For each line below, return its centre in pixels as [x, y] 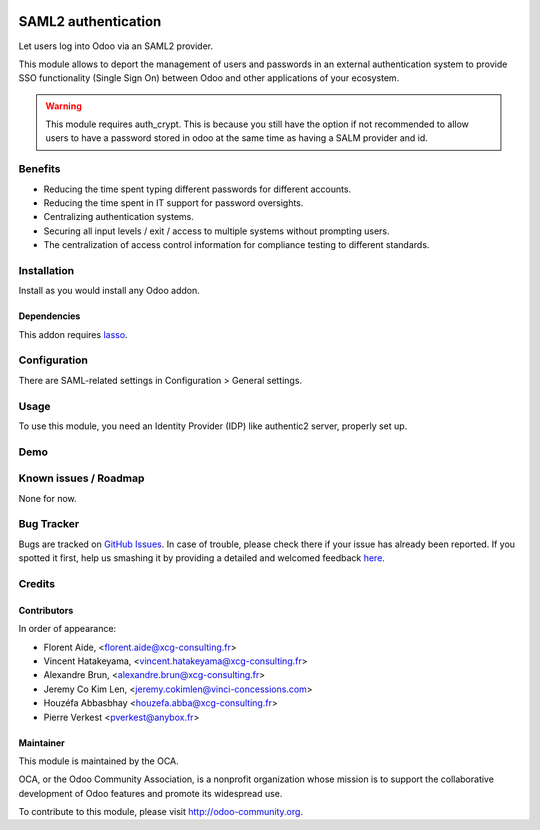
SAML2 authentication [90, 21]
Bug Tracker [49, 524]
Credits [36, 583]
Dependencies [49, 316]
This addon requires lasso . [73, 334]
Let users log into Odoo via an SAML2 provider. [116, 46]
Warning [63, 106]
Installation [46, 270]
